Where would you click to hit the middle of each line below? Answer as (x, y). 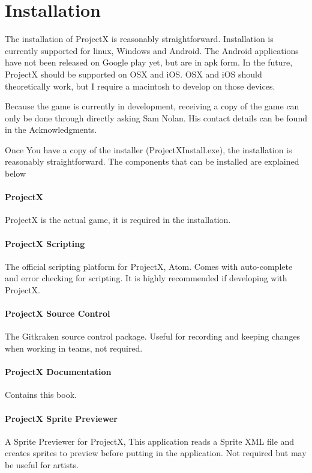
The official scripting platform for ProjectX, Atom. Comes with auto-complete (149, 266)
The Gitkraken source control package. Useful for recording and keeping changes (153, 336)
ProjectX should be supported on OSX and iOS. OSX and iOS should (133, 74)
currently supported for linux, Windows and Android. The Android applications (152, 50)
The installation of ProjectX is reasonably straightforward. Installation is (139, 39)
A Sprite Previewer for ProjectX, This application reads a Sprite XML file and (150, 441)
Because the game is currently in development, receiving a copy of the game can (152, 106)
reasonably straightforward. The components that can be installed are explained (152, 161)
